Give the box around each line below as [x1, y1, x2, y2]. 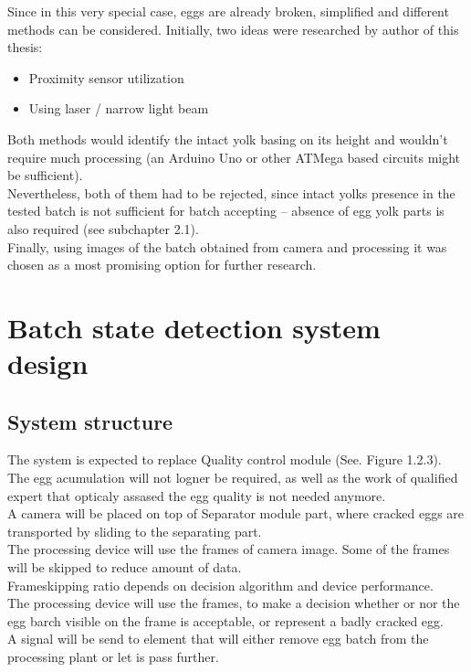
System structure [7, 407, 173, 435]
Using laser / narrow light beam [28, 99, 209, 118]
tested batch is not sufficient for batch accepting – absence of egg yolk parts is [7, 201, 445, 220]
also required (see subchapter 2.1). [7, 219, 199, 238]
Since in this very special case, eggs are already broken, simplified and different [7, 2, 449, 20]
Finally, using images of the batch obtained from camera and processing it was [7, 237, 447, 256]
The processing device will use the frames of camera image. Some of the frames [7, 539, 450, 559]
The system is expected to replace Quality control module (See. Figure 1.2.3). [7, 450, 442, 469]
